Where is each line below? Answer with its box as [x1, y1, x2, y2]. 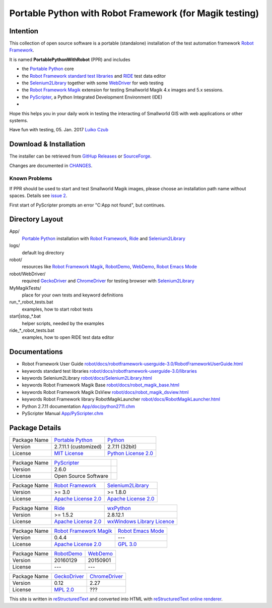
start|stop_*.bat [9, 313, 41, 319]
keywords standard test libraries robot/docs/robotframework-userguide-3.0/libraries [22, 368, 197, 374]
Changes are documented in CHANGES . [9, 162, 93, 169]
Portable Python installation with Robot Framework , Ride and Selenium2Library [22, 235, 186, 241]
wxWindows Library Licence [107, 518, 175, 525]
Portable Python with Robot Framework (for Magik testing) [9, 8, 259, 19]
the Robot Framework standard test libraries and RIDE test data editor [22, 73, 166, 79]
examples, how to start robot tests [22, 306, 93, 312]
